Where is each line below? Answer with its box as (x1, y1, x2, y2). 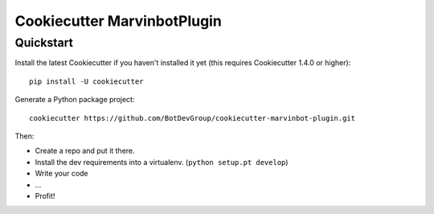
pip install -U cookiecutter (29, 76, 144, 86)
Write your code (35, 169, 88, 179)
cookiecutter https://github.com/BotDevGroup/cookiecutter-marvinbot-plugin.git (29, 113, 356, 122)
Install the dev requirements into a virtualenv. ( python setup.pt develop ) (35, 157, 289, 167)
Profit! (35, 191, 55, 200)
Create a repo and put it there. (35, 146, 136, 156)
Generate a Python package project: (14, 95, 135, 105)
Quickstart (14, 35, 74, 50)
